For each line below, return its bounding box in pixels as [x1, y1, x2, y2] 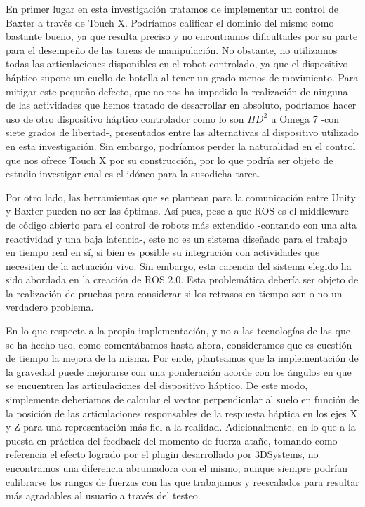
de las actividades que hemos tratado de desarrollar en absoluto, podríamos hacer [6, 97, 357, 112]
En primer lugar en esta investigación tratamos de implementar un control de [6, 1, 338, 15]
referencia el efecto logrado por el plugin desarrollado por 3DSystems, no [6, 447, 319, 461]
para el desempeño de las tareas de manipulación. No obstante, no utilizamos [6, 42, 338, 57]
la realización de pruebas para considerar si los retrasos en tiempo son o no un [6, 285, 343, 300]
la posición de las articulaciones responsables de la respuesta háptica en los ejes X [6, 405, 357, 420]
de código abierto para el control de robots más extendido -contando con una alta [6, 217, 357, 231]
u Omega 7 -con [270, 111, 339, 126]
